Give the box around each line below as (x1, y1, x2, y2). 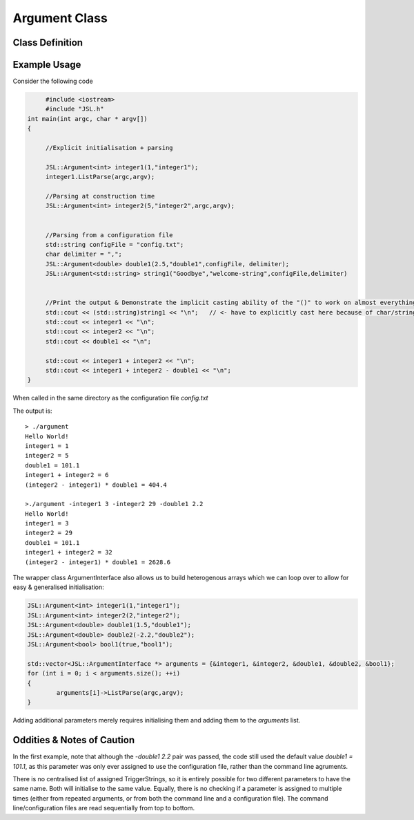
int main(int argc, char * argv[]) (27, 115, 148, 122)
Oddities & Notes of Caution (12, 734, 135, 746)
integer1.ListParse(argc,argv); (45, 173, 155, 181)
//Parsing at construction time (45, 192, 155, 200)
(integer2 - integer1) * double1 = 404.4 (25, 481, 167, 489)
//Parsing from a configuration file (45, 231, 173, 239)
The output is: (12, 407, 52, 415)
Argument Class (12, 10, 108, 26)
